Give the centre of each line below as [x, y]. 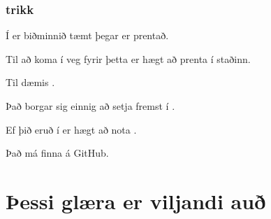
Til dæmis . [30, 82]
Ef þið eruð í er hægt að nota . [71, 129]
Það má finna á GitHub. [57, 153]
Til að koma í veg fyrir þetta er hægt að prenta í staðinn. [128, 58]
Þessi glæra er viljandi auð [136, 200]
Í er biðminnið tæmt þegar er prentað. [87, 35]
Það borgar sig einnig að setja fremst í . [90, 106]
